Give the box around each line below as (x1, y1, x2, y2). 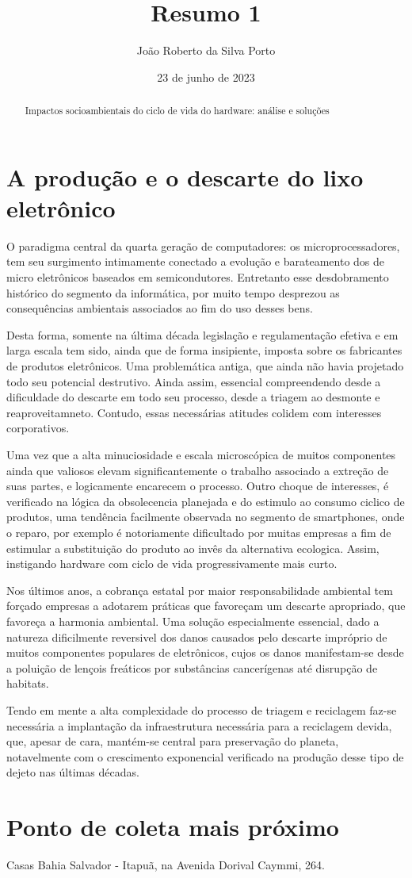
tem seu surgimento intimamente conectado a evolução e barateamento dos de (6, 253, 385, 270)
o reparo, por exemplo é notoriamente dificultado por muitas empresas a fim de (6, 523, 391, 540)
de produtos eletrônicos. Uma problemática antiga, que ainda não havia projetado (6, 358, 404, 374)
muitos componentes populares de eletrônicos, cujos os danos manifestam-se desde (6, 644, 404, 661)
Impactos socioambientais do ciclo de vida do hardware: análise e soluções (25, 104, 330, 117)
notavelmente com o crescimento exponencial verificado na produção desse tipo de (6, 748, 404, 765)
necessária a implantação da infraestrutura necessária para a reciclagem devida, (6, 717, 392, 734)
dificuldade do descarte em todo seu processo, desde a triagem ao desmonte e (6, 389, 380, 405)
